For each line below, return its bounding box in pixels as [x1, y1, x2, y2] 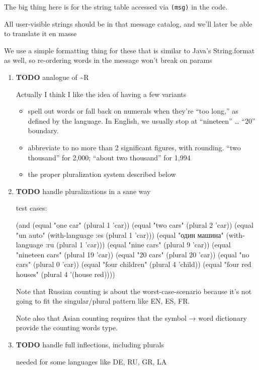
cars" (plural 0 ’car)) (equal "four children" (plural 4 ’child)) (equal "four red [16, 259, 251, 269]
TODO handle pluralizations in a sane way [16, 186, 151, 196]
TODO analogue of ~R [16, 72, 89, 82]
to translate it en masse [4, 28, 77, 39]
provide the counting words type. [16, 322, 118, 333]
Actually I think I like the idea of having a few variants [16, 88, 187, 99]
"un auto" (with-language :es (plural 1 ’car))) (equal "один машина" [16, 229, 224, 240]
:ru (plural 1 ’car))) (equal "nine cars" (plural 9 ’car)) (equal [45, 239, 231, 250]
